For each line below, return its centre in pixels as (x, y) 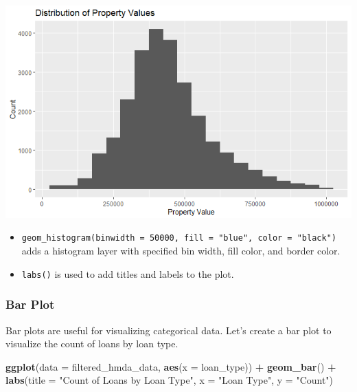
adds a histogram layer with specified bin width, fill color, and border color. (181, 251)
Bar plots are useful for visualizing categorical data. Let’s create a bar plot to (169, 330)
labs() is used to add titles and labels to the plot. (128, 273)
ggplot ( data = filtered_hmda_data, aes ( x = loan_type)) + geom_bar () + (171, 366)
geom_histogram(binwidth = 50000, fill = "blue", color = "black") (179, 238)
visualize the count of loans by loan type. (92, 344)
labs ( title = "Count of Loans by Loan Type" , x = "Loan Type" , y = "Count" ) (170, 380)
